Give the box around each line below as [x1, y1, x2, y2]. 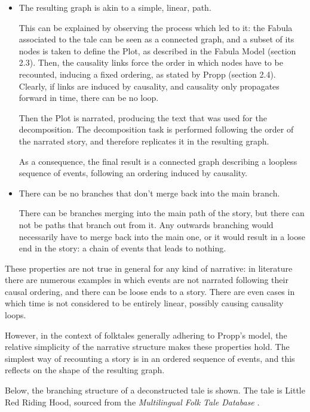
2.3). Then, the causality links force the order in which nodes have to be [19, 56, 283, 69]
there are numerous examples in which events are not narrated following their [5, 273, 288, 286]
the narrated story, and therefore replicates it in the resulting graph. [19, 134, 269, 147]
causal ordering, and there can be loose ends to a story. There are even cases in [5, 285, 295, 297]
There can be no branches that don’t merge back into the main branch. [19, 186, 280, 199]
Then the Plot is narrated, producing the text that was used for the [19, 111, 267, 124]
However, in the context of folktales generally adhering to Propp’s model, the [5, 328, 287, 341]
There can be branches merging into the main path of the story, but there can [19, 207, 305, 219]
